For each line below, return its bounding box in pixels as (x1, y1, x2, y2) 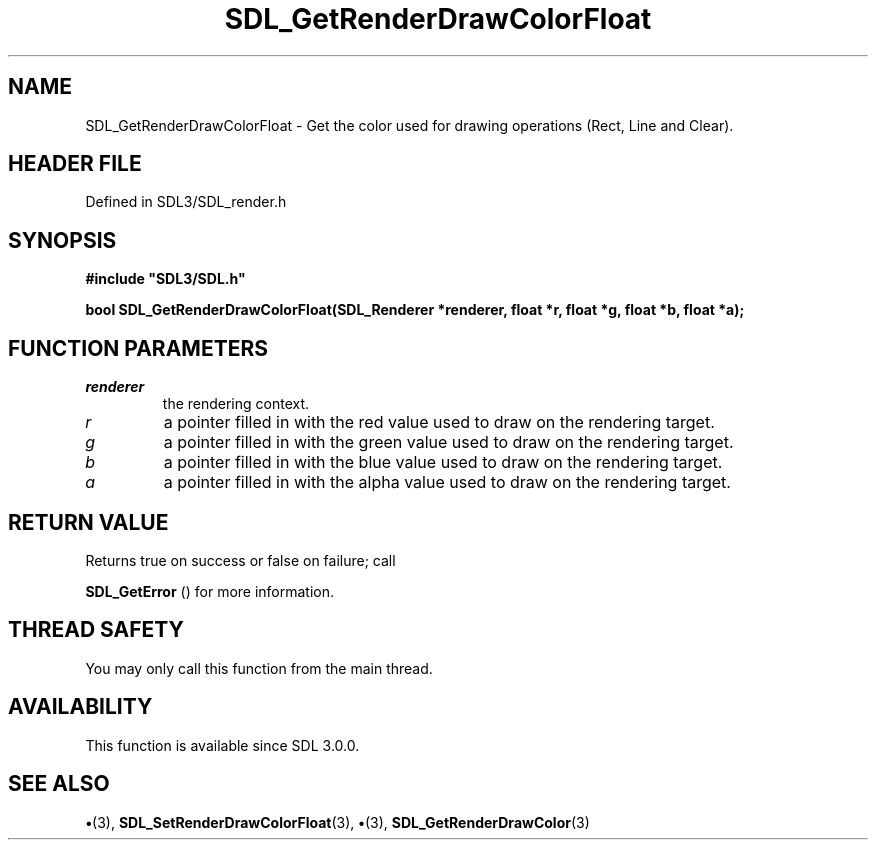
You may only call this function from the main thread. (85, 659, 433, 677)
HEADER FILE (8, 151, 142, 177)
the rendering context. (162, 395, 310, 413)
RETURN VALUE (8, 509, 169, 535)
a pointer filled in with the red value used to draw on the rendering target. (163, 412, 715, 433)
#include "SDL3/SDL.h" (85, 270, 246, 288)
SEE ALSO (8, 771, 110, 797)
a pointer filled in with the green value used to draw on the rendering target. (163, 432, 734, 453)
